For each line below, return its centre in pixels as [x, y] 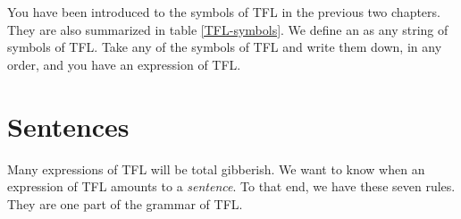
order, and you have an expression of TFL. [124, 64]
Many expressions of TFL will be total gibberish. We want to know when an [216, 168]
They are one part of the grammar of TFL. [125, 203]
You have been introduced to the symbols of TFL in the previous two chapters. [224, 12]
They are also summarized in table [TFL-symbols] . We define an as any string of [228, 29]
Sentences [68, 126]
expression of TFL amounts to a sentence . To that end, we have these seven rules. [231, 186]
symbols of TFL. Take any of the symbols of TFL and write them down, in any [225, 47]
